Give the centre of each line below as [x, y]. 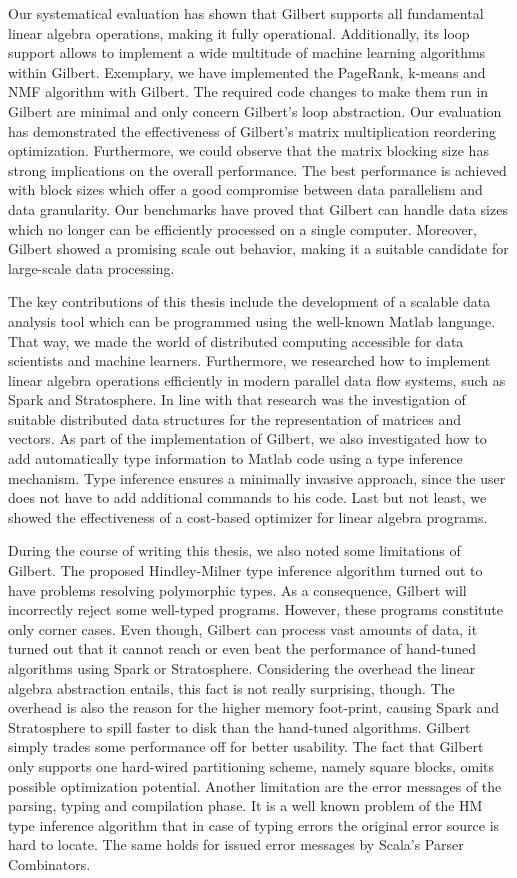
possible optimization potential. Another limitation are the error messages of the [255, 785]
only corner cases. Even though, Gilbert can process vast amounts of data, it [243, 628]
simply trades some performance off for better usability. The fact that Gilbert [246, 746]
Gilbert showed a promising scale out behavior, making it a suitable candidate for [258, 248]
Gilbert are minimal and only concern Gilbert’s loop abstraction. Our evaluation [255, 110]
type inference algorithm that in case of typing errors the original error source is [254, 824]
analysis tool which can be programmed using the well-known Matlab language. [252, 320]
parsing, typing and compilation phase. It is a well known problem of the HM [245, 805]
